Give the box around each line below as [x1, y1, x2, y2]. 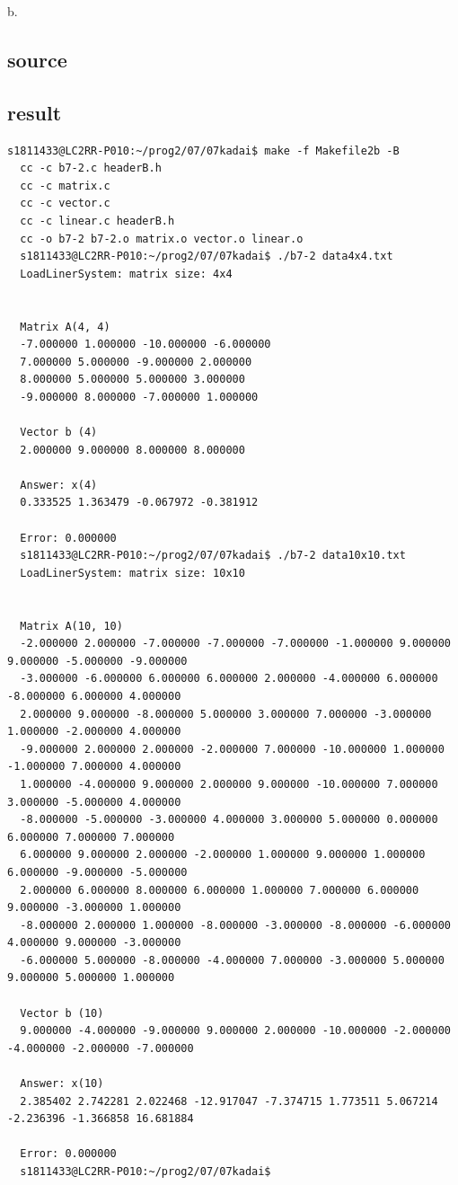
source [7, 45, 67, 73]
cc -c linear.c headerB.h [20, 214, 175, 227]
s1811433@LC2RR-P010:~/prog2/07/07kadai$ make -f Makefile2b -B [7, 144, 400, 157]
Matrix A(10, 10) [20, 619, 123, 632]
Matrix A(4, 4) [20, 320, 110, 333]
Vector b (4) [20, 426, 98, 439]
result [7, 98, 62, 126]
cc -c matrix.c [20, 179, 110, 192]
